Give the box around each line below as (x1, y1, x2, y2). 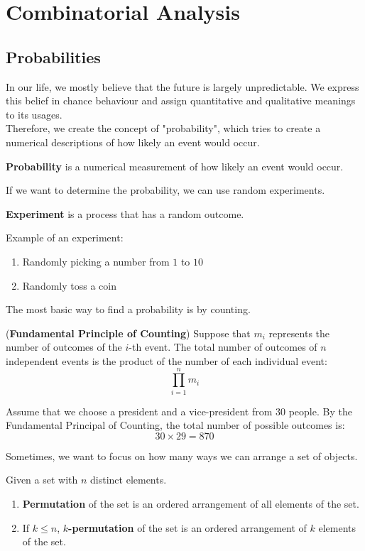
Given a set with (6, 472, 78, 487)
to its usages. (6, 107, 62, 121)
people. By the (288, 403, 352, 418)
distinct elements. (90, 472, 167, 487)
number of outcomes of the (6, 339, 122, 354)
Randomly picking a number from (22, 253, 170, 268)
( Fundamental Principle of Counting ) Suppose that (6, 325, 251, 340)
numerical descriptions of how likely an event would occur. (6, 134, 260, 149)
